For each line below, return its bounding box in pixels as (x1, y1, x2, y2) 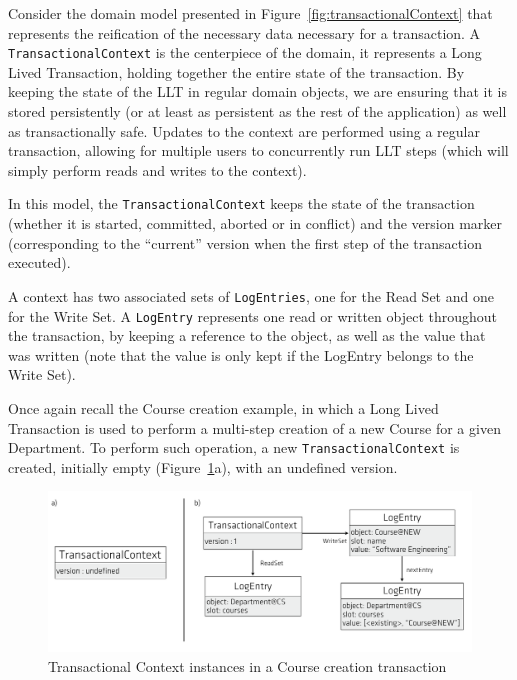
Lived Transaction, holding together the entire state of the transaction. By (8, 61, 465, 82)
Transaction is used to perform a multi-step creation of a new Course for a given (8, 417, 501, 438)
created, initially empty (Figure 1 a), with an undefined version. (8, 456, 398, 477)
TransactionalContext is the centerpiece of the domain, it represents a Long (8, 42, 482, 63)
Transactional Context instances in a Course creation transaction (48, 656, 447, 677)
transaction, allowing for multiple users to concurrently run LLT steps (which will (8, 140, 509, 161)
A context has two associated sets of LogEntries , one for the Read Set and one (8, 285, 494, 306)
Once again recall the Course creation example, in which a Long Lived (8, 397, 439, 418)
